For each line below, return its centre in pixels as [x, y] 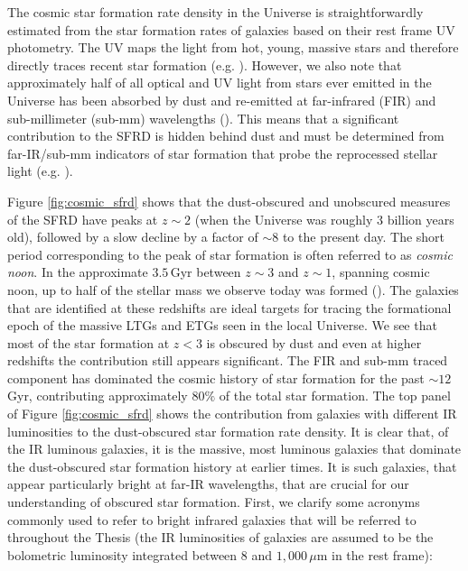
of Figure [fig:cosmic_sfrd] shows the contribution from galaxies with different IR [232, 414]
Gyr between [206, 272]
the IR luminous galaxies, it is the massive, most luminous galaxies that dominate [234, 449]
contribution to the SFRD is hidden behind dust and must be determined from [226, 136]
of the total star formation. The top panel [335, 396]
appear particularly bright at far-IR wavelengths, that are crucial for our [208, 484]
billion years [421, 219]
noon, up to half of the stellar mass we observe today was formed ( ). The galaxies [233, 289]
